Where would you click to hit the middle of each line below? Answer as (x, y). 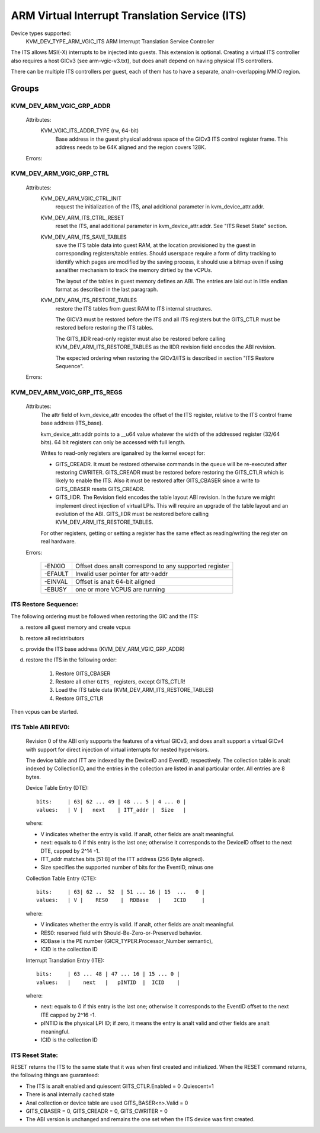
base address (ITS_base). (72, 423)
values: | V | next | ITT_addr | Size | (111, 810)
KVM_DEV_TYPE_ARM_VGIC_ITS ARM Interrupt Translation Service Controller (120, 41)
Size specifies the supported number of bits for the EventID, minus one (127, 868)
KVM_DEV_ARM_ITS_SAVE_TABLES (84, 237)
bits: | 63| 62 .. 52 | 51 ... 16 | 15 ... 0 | (121, 892)
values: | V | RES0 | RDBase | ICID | (121, 900)
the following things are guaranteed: (55, 1075)
